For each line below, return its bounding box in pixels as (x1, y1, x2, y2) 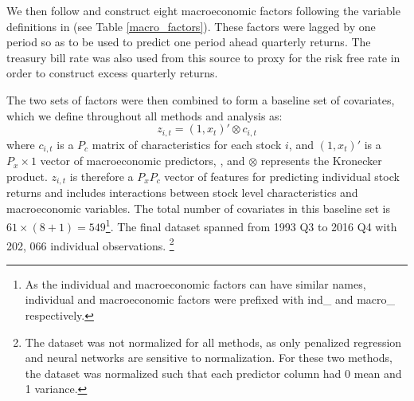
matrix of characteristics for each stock (92, 136, 282, 152)
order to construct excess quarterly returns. (6, 65, 218, 81)
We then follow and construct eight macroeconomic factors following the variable (6, 2, 400, 18)
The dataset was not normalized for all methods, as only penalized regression (25, 333, 402, 350)
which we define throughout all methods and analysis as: (6, 107, 283, 124)
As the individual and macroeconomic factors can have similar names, (25, 275, 366, 292)
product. (6, 167, 48, 184)
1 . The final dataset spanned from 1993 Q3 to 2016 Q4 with (105, 216, 397, 234)
